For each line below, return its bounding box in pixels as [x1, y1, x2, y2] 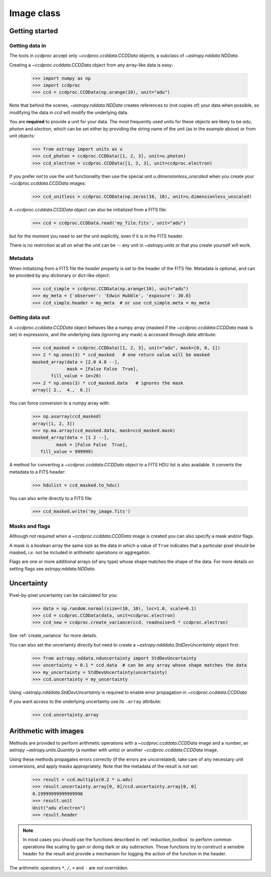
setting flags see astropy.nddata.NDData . [9, 566, 96, 572]
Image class [9, 8, 61, 19]
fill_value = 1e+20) [51, 373, 101, 379]
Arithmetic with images [9, 727, 84, 735]
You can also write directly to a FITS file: [9, 495, 93, 501]
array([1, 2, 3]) [32, 421, 75, 426]
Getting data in [9, 42, 46, 49]
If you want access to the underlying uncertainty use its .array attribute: [9, 698, 162, 704]
